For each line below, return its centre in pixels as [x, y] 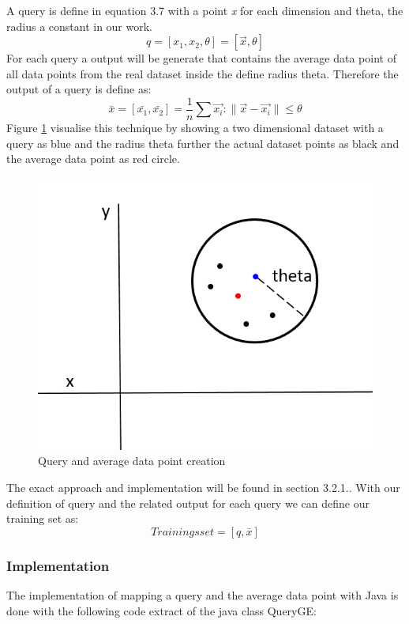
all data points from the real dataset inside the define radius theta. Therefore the [203, 73]
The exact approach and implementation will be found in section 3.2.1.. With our [203, 488]
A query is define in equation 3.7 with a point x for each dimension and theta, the [205, 10]
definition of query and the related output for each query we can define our [188, 503]
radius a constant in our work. [80, 26]
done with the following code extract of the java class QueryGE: [161, 610]
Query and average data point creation [132, 461]
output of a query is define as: [79, 89]
